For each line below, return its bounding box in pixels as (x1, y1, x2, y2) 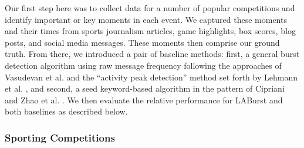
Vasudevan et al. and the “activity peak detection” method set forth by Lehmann (5, 70, 298, 83)
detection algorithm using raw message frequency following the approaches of (5, 59, 282, 71)
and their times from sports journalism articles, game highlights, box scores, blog (5, 25, 296, 37)
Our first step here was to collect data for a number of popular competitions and (5, 2, 295, 14)
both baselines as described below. (5, 105, 128, 117)
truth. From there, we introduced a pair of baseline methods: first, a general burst (5, 48, 300, 60)
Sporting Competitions (5, 130, 115, 144)
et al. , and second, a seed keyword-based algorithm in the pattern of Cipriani (5, 82, 285, 95)
